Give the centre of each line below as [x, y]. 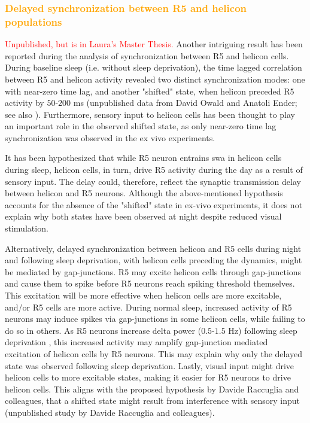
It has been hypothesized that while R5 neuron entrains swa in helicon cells [143, 158]
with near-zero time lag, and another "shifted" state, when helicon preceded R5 [150, 91]
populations [34, 21]
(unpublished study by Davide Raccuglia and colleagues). [110, 412]
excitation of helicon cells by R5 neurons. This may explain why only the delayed [154, 353]
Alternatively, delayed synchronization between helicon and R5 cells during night [153, 248]
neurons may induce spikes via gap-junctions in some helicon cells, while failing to [155, 319]
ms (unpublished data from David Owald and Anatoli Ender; [185, 103]
